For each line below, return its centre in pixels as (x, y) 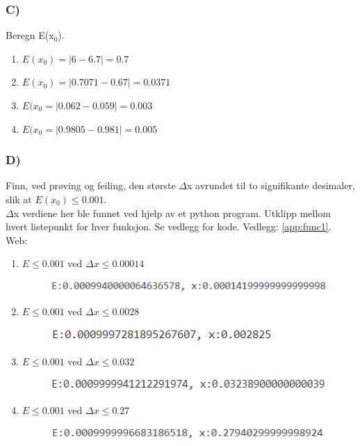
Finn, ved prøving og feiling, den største (91, 185)
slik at (19, 199)
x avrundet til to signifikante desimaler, (271, 185)
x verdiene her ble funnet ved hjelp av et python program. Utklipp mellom (172, 213)
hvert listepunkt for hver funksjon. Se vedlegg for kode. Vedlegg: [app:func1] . (169, 226)
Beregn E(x (30, 35)
